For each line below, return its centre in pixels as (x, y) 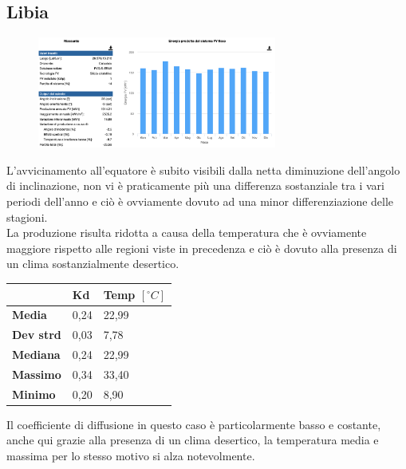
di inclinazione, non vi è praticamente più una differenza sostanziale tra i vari (195, 185)
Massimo (37, 374)
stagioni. (27, 217)
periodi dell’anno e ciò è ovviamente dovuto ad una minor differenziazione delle (200, 201)
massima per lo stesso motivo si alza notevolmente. (131, 456)
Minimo (34, 394)
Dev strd (37, 335)
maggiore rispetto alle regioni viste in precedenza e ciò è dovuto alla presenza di (202, 248)
